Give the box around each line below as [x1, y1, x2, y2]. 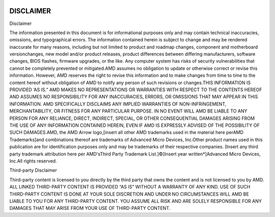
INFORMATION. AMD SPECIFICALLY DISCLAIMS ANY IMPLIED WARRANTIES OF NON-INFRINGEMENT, [9, 101, 227, 107]
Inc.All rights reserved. [9, 158, 57, 164]
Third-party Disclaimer [9, 167, 57, 173]
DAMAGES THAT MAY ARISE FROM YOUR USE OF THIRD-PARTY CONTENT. [9, 205, 171, 211]
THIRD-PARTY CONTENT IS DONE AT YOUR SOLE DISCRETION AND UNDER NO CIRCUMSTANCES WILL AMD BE [9, 191, 249, 197]
